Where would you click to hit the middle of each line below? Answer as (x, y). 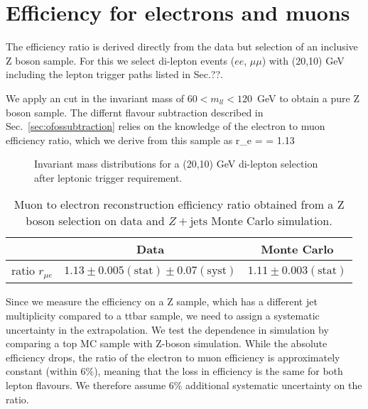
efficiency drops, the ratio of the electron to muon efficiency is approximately (173, 357)
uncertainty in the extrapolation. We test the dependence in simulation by (167, 329)
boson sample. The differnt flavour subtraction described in (135, 112)
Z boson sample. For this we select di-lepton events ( (120, 60)
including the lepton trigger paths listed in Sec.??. (114, 74)
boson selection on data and (95, 221)
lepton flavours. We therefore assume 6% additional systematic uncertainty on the (184, 385)
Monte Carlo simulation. (272, 221)
